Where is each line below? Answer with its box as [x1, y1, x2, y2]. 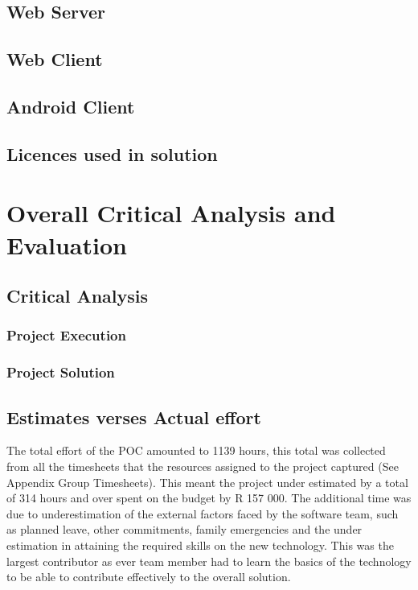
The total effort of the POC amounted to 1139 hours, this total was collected [6, 442, 386, 459]
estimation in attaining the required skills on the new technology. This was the [6, 536, 394, 553]
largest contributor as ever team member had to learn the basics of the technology [6, 552, 412, 569]
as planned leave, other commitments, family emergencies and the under [6, 521, 363, 538]
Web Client [6, 47, 103, 72]
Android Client [6, 93, 135, 118]
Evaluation [6, 228, 127, 261]
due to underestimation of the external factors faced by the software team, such [6, 505, 399, 522]
